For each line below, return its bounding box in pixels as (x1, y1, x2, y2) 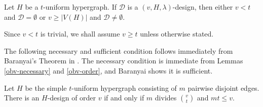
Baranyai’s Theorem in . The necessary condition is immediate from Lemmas (4, 55, 243, 66)
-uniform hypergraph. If (43, 2, 117, 12)
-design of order (47, 92, 96, 103)
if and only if (104, 92, 144, 103)
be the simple (25, 82, 67, 93)
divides (155, 92, 177, 103)
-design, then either (172, 2, 233, 12)
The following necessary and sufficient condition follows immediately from (4, 45, 233, 56)
